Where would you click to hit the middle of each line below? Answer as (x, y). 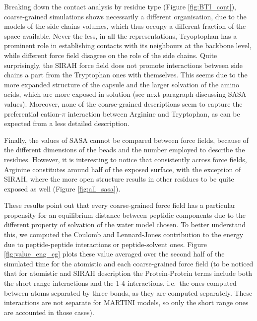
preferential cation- (33, 113)
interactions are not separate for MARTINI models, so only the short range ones (126, 302)
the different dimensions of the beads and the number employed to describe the (125, 150)
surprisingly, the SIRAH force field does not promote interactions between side (124, 65)
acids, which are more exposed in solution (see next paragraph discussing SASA (125, 94)
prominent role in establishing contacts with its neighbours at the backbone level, (128, 45)
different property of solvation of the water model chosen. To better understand (125, 225)
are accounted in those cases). (49, 312)
